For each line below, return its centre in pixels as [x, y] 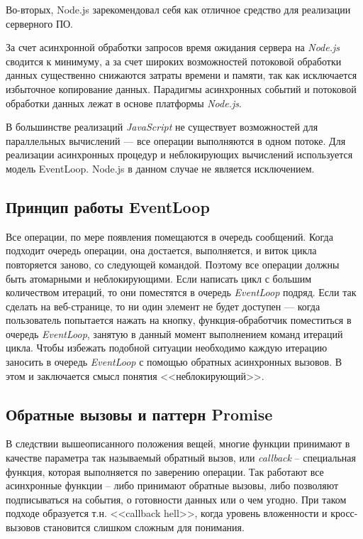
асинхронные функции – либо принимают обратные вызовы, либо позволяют [172, 485]
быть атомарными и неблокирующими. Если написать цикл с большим [159, 278]
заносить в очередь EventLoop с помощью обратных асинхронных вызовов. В [174, 362]
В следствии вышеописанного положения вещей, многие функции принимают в [178, 443]
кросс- [344, 513]
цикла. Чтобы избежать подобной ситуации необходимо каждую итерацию [167, 348]
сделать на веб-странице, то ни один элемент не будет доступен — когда [163, 306]
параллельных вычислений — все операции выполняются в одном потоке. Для [176, 140]
